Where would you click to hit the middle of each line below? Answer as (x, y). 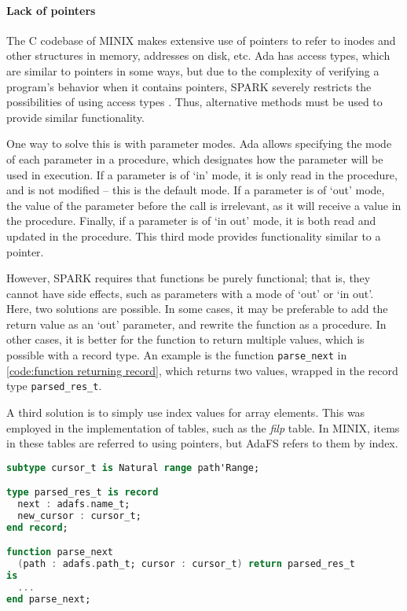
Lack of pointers (51, 10)
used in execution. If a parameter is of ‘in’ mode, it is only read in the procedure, (202, 174)
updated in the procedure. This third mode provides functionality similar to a (194, 236)
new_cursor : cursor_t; (79, 516)
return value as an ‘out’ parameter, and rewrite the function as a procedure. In (196, 324)
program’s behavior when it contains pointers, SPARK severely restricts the (189, 86)
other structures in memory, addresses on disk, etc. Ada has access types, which (198, 55)
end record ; (37, 527)
